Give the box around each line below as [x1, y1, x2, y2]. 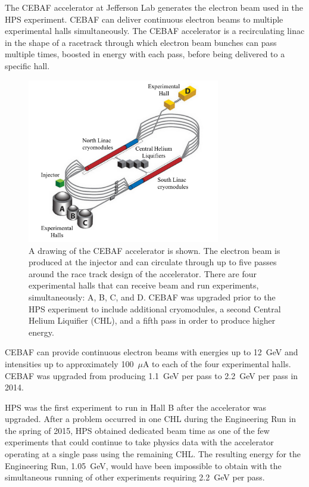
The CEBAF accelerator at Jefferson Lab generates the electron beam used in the [5, 1, 304, 13]
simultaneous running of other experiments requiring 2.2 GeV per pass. [5, 471, 265, 483]
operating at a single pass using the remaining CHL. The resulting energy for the [5, 448, 301, 460]
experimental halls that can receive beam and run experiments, [29, 279, 259, 291]
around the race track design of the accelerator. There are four [29, 267, 257, 280]
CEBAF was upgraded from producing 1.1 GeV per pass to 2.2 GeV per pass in [5, 369, 298, 381]
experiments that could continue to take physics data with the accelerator [5, 436, 274, 448]
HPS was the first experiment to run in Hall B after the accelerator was [5, 401, 267, 413]
